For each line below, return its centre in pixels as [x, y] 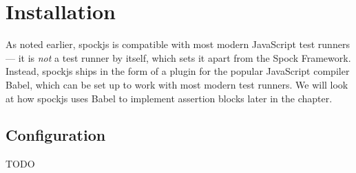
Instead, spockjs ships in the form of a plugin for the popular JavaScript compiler [178, 71]
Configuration [56, 135]
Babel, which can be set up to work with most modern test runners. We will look [177, 84]
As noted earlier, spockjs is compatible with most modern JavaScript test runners [178, 44]
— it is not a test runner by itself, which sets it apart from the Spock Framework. [178, 57]
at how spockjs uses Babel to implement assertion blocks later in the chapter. [169, 98]
